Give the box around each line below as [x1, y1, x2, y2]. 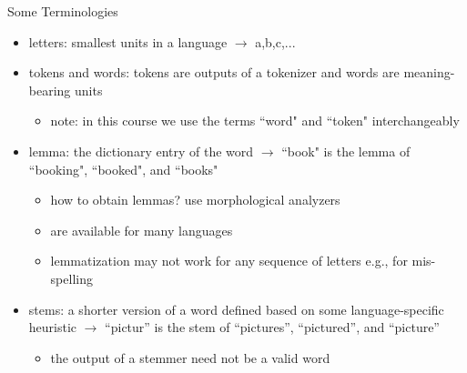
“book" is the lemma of [281, 141, 411, 160]
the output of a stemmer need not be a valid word [50, 348, 330, 367]
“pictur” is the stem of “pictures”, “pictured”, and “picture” [105, 318, 440, 337]
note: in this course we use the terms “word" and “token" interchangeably [50, 111, 460, 130]
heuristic [28, 318, 77, 337]
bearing [28, 80, 71, 99]
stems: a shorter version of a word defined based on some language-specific [28, 299, 444, 318]
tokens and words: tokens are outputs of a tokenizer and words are [28, 63, 400, 82]
